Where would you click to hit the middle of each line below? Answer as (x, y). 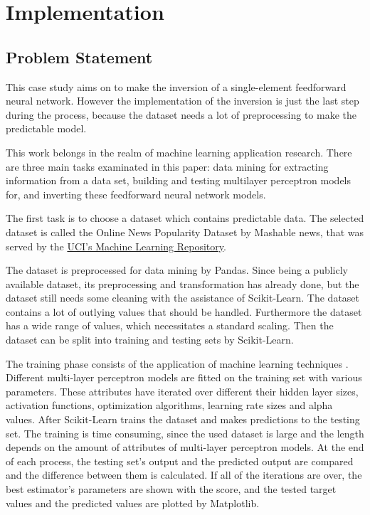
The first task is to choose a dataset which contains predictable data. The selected (185, 218)
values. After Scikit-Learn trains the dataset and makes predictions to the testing (183, 419)
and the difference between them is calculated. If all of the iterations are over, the (184, 475)
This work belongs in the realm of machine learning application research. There (179, 152)
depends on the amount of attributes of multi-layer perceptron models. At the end (185, 447)
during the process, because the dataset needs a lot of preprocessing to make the (181, 114)
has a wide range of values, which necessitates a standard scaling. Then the (170, 325)
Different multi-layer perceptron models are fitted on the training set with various (184, 377)
